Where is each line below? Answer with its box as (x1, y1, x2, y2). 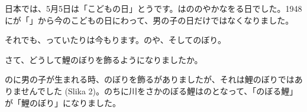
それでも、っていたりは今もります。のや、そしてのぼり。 (5, 34, 226, 46)
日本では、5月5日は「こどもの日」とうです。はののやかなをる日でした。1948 (5, 2, 302, 14)
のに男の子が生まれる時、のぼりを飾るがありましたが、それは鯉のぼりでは (5, 73, 295, 85)
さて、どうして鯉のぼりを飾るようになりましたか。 (5, 53, 203, 65)
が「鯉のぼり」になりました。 (5, 96, 121, 108)
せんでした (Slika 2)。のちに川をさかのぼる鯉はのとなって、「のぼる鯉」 (21, 84, 298, 97)
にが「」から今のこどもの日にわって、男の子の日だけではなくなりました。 (5, 14, 294, 26)
